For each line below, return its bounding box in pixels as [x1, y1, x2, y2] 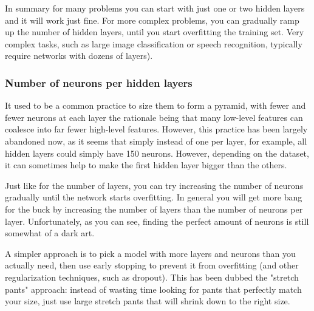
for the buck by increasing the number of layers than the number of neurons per [5, 202, 303, 215]
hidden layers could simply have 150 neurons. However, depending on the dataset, [5, 146, 309, 159]
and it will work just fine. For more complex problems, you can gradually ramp [5, 13, 299, 26]
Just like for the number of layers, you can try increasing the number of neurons [5, 179, 304, 191]
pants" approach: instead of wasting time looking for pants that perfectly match [5, 282, 302, 295]
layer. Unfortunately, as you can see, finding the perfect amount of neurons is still [5, 214, 309, 227]
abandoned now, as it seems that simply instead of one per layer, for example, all [5, 134, 307, 147]
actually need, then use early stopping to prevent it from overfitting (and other [5, 259, 299, 272]
